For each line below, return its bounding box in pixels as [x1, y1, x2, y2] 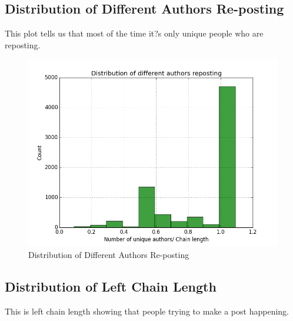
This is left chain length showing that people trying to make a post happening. [5, 305, 289, 317]
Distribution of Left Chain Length [5, 277, 217, 295]
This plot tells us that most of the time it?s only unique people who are [5, 27, 264, 39]
